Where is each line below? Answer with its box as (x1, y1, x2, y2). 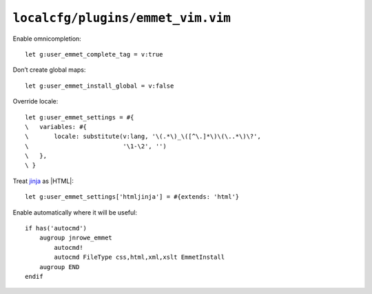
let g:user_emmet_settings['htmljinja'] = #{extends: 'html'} (25, 193, 240, 201)
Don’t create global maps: (12, 66, 86, 74)
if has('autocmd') (25, 224, 87, 233)
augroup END (39, 263, 80, 271)
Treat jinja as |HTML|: (12, 177, 74, 185)
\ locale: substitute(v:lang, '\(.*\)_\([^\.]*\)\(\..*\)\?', (25, 133, 261, 141)
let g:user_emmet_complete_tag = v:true (25, 50, 163, 58)
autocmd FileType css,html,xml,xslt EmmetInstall (54, 253, 225, 262)
